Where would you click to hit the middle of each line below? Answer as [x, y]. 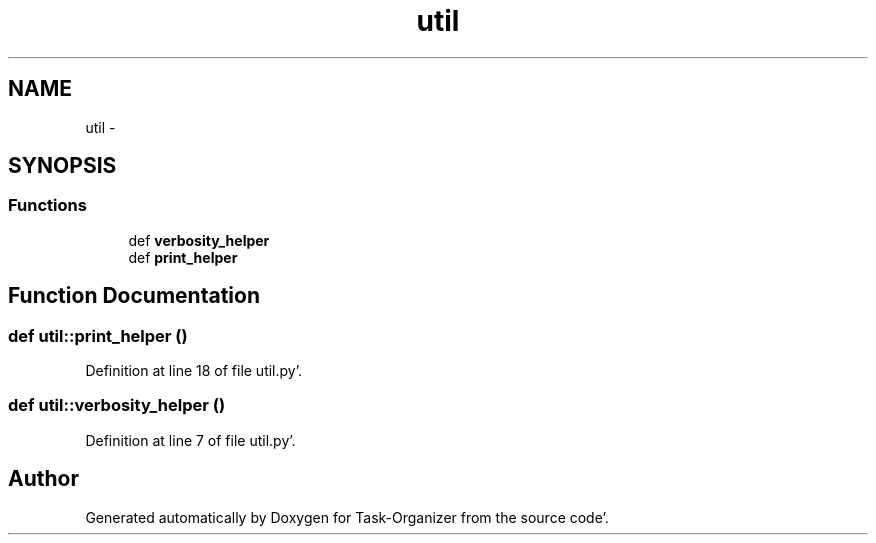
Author [43, 479]
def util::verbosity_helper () [117, 405]
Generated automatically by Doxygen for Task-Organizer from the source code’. [347, 517]
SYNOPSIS [62, 166]
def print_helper [183, 257]
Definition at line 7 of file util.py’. [190, 440]
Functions [47, 205]
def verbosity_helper [199, 240]
